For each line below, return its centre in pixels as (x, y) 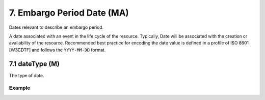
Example (20, 88)
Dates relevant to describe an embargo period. (56, 27)
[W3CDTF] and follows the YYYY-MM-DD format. (57, 50)
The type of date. (26, 75)
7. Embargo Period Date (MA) (69, 13)
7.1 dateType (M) (34, 64)
